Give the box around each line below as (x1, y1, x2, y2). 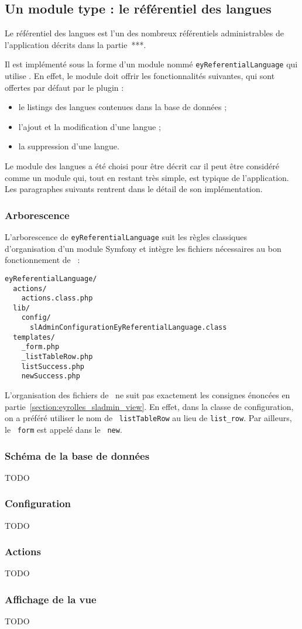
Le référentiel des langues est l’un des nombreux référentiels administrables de (5, 27, 284, 39)
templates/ (13, 333, 55, 341)
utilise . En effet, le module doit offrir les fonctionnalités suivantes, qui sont (5, 70, 275, 82)
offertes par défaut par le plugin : (5, 81, 124, 93)
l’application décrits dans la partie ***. (5, 38, 146, 50)
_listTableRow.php (21, 353, 93, 361)
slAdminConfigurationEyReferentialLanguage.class (29, 323, 227, 332)
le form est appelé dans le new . (5, 423, 122, 435)
